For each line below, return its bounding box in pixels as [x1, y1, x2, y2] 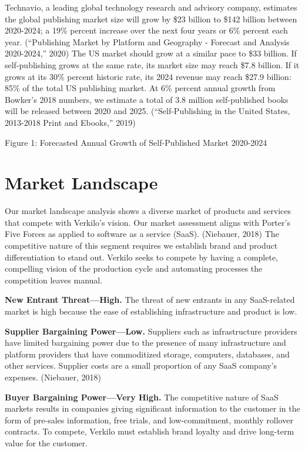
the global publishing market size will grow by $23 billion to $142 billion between [5, 12, 297, 25]
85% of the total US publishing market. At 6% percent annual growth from [5, 82, 276, 94]
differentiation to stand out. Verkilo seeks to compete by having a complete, [5, 250, 279, 263]
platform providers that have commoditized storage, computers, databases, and [5, 348, 290, 360]
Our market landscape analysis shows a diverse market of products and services [5, 205, 291, 217]
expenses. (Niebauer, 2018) [5, 370, 101, 383]
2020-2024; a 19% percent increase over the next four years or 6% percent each [5, 24, 288, 36]
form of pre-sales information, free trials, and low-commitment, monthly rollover [5, 413, 293, 426]
